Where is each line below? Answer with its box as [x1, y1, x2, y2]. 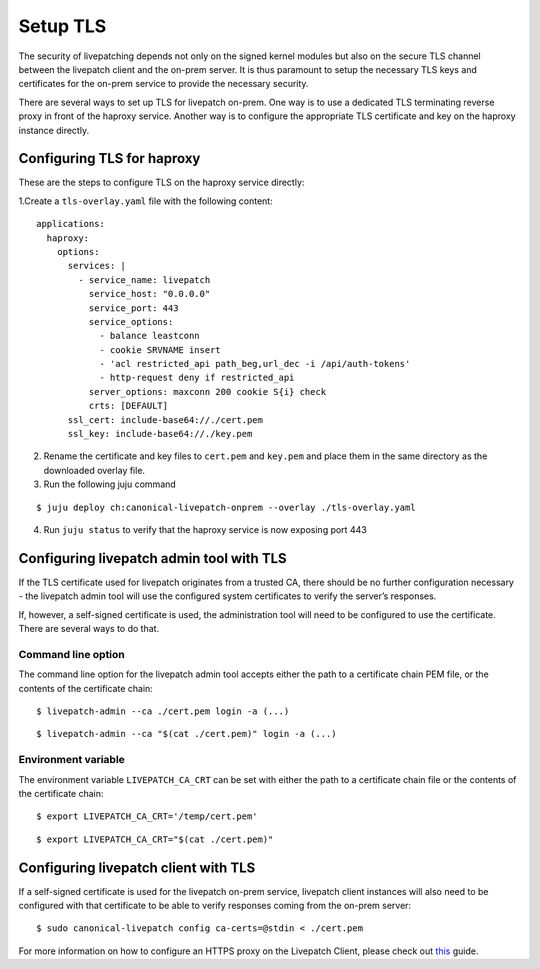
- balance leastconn [99, 330, 200, 342]
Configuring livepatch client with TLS [18, 859, 256, 876]
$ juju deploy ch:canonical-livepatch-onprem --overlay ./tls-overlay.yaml [36, 501, 416, 513]
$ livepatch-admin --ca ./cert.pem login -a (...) [36, 706, 290, 717]
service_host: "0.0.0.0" [88, 288, 211, 300]
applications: [36, 218, 105, 230]
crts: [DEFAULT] [88, 400, 169, 412]
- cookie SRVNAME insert [99, 344, 222, 355]
